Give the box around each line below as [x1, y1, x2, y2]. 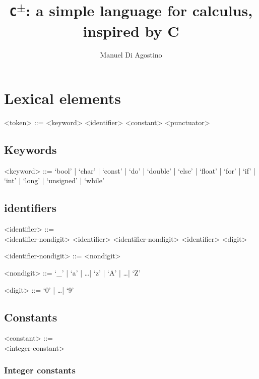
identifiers [4, 200, 56, 215]
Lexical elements [4, 88, 121, 109]
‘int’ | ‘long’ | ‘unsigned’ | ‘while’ [4, 175, 104, 186]
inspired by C [83, 20, 179, 41]
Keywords [4, 141, 57, 157]
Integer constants [4, 364, 76, 376]
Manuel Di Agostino [100, 49, 162, 60]
